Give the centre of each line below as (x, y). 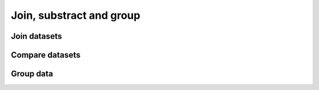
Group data (32, 74)
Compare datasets (46, 55)
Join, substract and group (76, 15)
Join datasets (36, 36)
